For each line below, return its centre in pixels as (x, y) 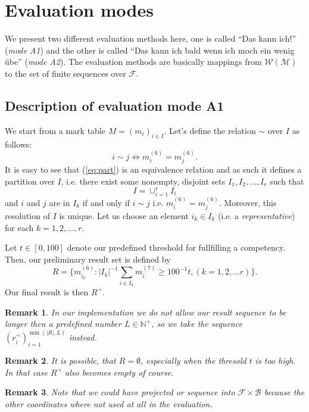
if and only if (106, 202)
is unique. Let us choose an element (124, 215)
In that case (26, 372)
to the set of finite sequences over (65, 73)
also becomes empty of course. (119, 372)
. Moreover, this (248, 202)
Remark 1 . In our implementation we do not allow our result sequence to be (146, 312)
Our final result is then (47, 291)
